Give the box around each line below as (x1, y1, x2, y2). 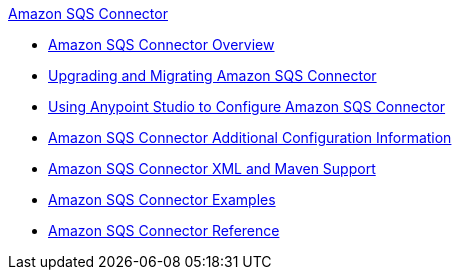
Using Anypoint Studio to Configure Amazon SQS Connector (48, 98, 446, 115)
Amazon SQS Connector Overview (48, 36, 275, 53)
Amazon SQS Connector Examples (48, 191, 276, 208)
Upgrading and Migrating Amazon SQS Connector (48, 67, 377, 84)
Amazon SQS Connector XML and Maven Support (48, 160, 376, 177)
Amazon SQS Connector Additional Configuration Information (48, 129, 452, 146)
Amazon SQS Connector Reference (48, 222, 280, 239)
